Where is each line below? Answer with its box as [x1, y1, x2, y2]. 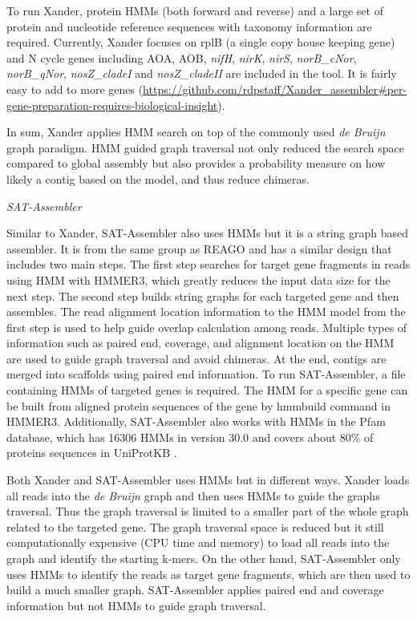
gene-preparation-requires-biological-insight [6, 96, 218, 113]
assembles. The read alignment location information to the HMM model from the [6, 303, 406, 320]
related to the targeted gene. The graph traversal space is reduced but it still [6, 518, 384, 535]
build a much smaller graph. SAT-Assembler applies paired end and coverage [6, 581, 384, 598]
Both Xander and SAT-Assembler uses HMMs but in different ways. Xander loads [6, 471, 410, 488]
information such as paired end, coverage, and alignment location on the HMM [6, 334, 395, 351]
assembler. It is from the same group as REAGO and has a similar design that [6, 240, 392, 257]
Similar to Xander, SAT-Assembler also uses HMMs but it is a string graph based [6, 225, 408, 241]
